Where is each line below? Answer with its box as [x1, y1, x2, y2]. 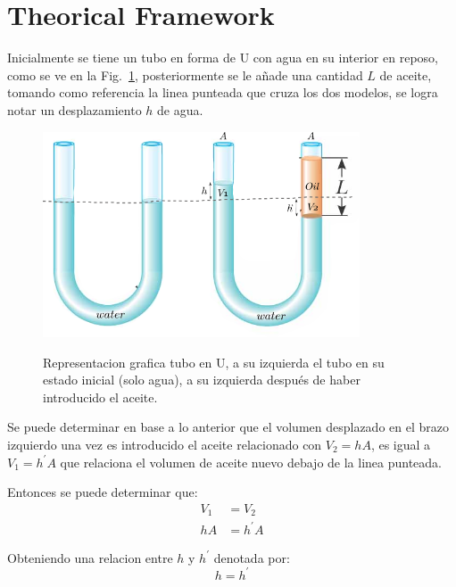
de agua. [157, 100, 203, 119]
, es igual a [370, 435, 431, 453]
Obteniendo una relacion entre [7, 548, 173, 566]
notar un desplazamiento [7, 100, 142, 119]
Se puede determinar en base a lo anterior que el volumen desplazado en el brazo [7, 418, 449, 436]
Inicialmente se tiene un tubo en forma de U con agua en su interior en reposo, [7, 48, 438, 67]
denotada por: [213, 548, 290, 566]
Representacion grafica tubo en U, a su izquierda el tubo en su [43, 352, 385, 371]
